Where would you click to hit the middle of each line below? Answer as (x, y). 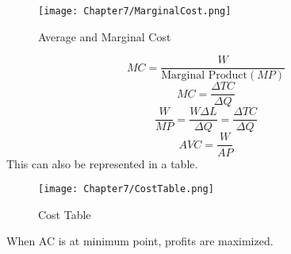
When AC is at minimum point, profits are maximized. (140, 241)
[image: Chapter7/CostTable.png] (126, 189)
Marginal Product (204, 76)
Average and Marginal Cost (105, 36)
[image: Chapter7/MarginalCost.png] (135, 11)
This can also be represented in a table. (102, 163)
